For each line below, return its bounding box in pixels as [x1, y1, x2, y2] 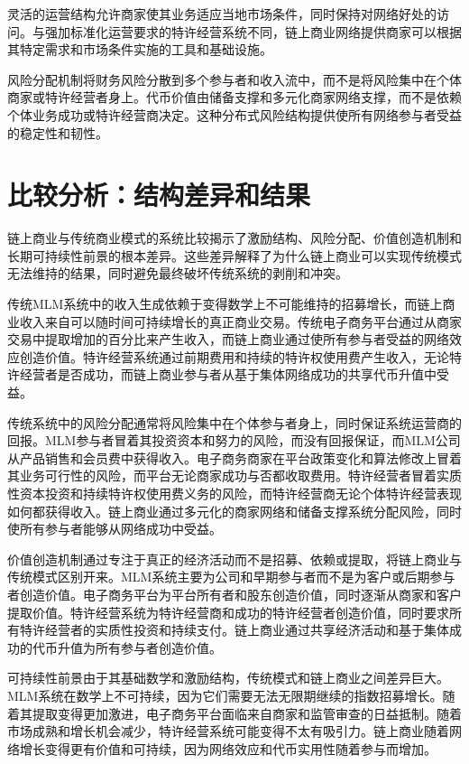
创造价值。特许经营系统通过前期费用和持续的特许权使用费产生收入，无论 [19, 347, 449, 366]
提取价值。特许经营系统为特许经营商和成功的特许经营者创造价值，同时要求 [7, 602, 449, 621]
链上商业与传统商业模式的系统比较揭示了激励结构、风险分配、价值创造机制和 [7, 228, 462, 247]
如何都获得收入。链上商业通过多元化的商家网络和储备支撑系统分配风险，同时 [7, 501, 462, 520]
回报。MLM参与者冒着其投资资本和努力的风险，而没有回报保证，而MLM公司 [7, 431, 461, 450]
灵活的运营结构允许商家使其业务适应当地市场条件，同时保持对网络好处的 [7, 5, 437, 23]
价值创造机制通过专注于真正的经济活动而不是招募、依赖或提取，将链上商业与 [7, 549, 462, 568]
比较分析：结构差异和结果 [7, 176, 311, 213]
